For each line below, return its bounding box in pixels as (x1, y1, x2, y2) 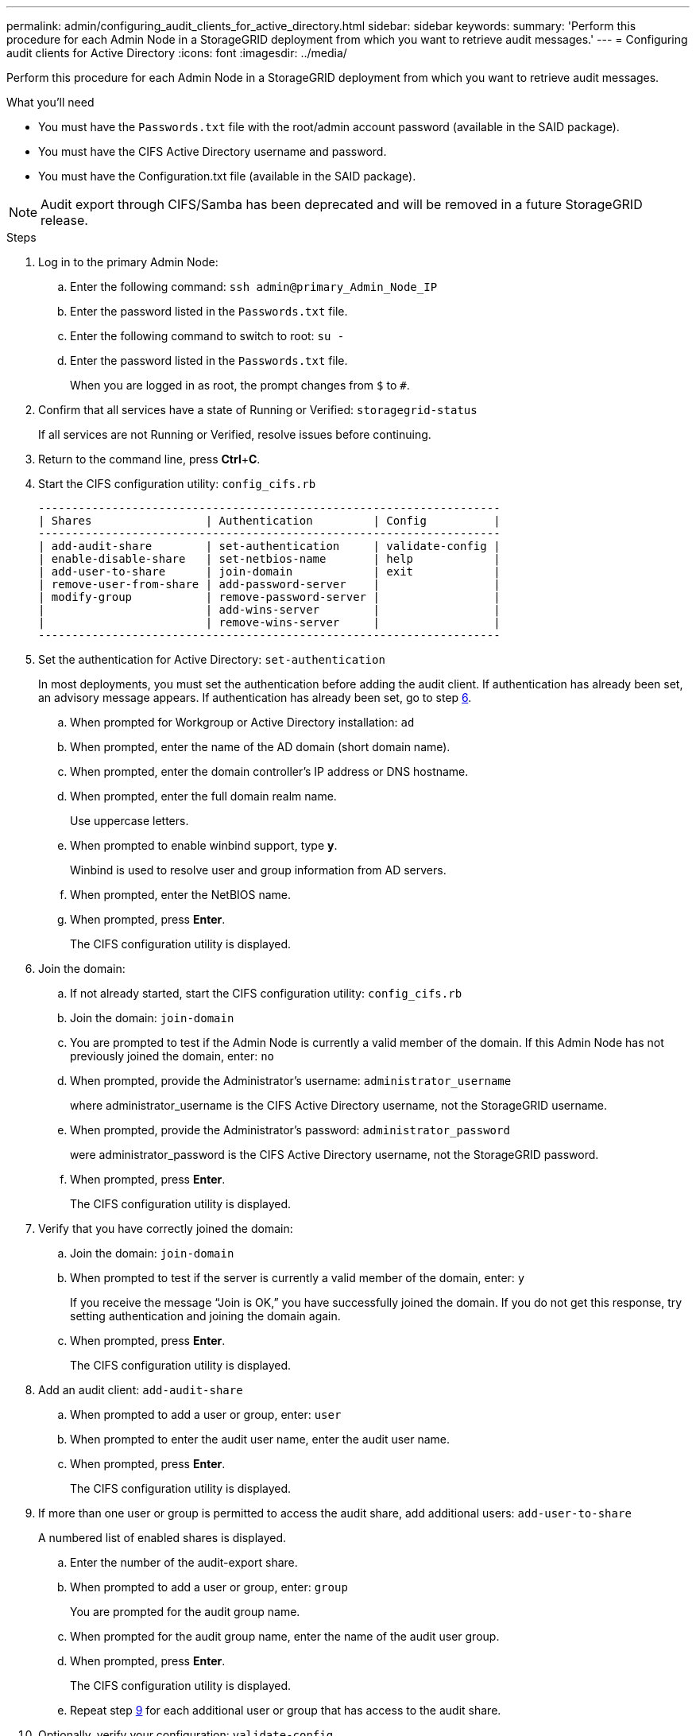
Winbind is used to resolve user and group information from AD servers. (70, 863, 447, 877)
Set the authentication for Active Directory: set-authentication (38, 653, 385, 666)
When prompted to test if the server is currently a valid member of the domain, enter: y (70, 1271, 525, 1285)
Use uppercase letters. (70, 814, 189, 827)
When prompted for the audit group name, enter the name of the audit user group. (70, 1629, 500, 1643)
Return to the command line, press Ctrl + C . (38, 452, 261, 466)
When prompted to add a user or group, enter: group (70, 1580, 348, 1594)
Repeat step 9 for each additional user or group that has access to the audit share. (70, 1703, 501, 1717)
